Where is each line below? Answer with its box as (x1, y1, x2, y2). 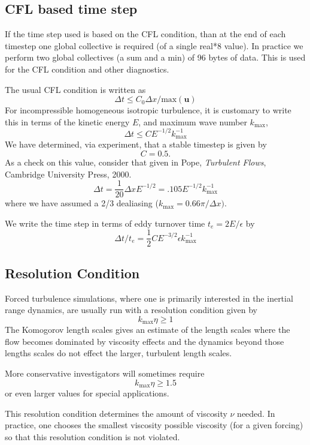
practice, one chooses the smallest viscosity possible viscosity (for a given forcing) (5, 419, 303, 431)
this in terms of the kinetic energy (5, 115, 130, 128)
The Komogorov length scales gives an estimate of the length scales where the (5, 323, 290, 336)
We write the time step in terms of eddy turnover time (5, 217, 205, 229)
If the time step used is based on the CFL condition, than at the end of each (5, 28, 286, 40)
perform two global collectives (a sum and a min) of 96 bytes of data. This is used (5, 51, 306, 64)
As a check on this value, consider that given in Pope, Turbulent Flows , (5, 155, 266, 168)
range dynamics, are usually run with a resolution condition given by (5, 303, 257, 316)
